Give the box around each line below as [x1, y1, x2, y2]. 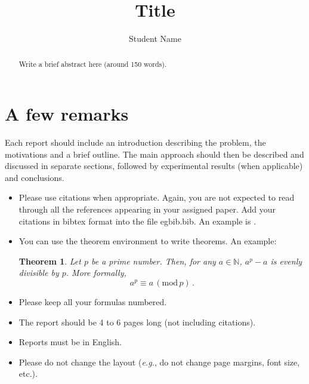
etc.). [18, 367, 38, 380]
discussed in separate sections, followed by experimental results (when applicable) [5, 159, 303, 172]
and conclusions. [5, 171, 64, 183]
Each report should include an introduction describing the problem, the [5, 136, 266, 149]
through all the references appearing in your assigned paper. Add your [18, 203, 276, 216]
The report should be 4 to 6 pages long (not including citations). [18, 315, 256, 328]
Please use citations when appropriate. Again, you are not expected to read [18, 191, 295, 204]
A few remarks [5, 102, 129, 126]
